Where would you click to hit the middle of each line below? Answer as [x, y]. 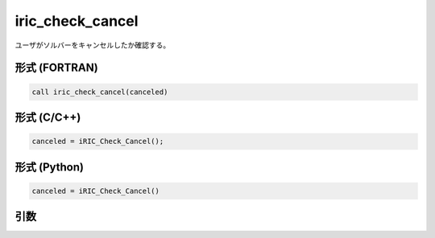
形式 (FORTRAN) [56, 68]
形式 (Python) [50, 167]
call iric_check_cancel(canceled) [100, 92]
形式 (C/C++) [48, 117]
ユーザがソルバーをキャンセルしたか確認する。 [93, 45]
